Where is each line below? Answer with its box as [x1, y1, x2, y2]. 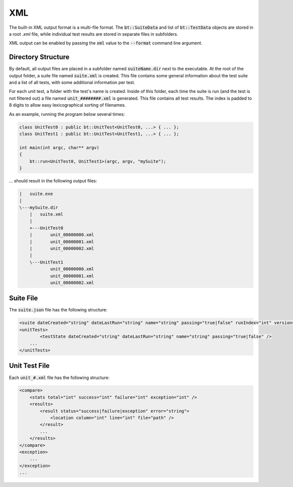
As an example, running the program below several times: [9, 111, 125, 117]
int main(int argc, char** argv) [19, 145, 100, 150]
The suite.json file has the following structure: [9, 307, 107, 313]
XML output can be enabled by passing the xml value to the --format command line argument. [9, 40, 203, 46]
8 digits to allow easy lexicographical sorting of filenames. [9, 102, 126, 108]
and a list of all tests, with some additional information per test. [9, 80, 135, 86]
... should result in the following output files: [9, 177, 97, 183]
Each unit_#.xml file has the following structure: [9, 375, 110, 380]
